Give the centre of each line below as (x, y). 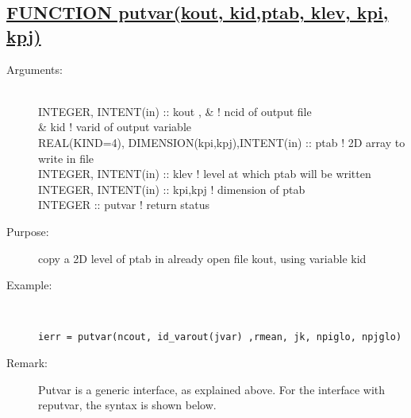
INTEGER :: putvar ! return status (124, 205)
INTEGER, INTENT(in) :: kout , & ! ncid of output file (175, 111)
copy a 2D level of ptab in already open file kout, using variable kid (202, 258)
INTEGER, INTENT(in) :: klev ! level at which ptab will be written (205, 174)
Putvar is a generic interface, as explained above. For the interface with (212, 389)
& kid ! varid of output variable (115, 127)
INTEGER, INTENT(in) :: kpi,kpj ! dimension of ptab (172, 189)
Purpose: (28, 231)
